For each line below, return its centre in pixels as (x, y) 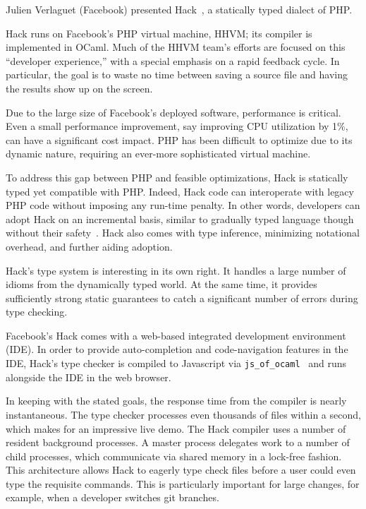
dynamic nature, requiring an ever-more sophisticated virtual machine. (158, 154)
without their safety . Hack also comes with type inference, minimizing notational (183, 233)
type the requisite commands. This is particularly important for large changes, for (183, 483)
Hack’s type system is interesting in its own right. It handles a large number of (176, 270)
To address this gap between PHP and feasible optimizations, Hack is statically (177, 177)
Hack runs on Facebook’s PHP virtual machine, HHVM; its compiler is (159, 33)
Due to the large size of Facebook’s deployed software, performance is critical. (173, 112)
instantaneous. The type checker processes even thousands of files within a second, (183, 414)
